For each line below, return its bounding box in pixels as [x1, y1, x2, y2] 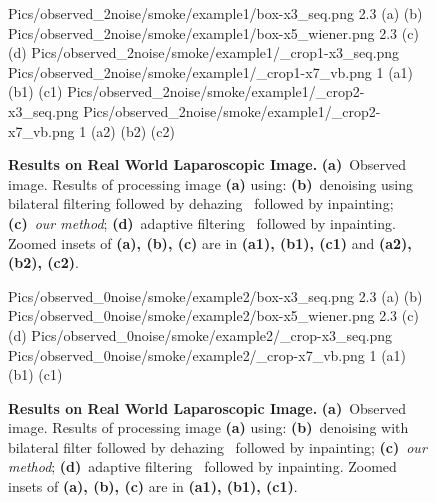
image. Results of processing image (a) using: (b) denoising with [8, 417, 409, 438]
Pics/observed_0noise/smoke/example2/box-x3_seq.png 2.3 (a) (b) [8, 285, 423, 306]
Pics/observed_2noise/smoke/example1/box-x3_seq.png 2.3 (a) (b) [8, 3, 423, 23]
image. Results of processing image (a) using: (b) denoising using [8, 173, 414, 194]
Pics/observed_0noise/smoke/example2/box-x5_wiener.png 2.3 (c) [8, 305, 419, 326]
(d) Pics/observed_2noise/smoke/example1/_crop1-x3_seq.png [8, 42, 400, 63]
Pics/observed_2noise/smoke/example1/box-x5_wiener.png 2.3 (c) [8, 22, 419, 43]
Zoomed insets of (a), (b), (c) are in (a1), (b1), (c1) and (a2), [8, 232, 412, 253]
